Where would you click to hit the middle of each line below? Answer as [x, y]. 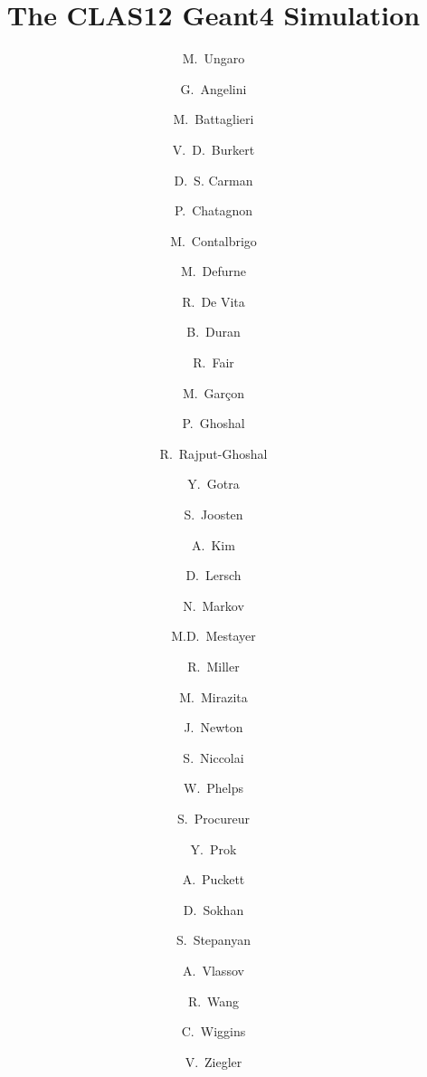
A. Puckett [213, 879]
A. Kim [213, 544]
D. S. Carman [213, 180]
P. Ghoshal [213, 423]
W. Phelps [213, 788]
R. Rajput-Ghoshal [213, 453]
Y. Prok [213, 848]
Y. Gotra [213, 484]
